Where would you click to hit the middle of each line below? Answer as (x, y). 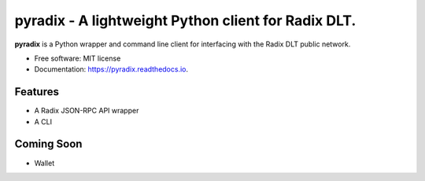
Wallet (44, 163)
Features (37, 92)
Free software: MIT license (78, 58)
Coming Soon (48, 144)
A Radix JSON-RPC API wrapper (87, 111)
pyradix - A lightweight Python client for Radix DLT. (185, 20)
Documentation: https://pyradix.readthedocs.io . (111, 69)
